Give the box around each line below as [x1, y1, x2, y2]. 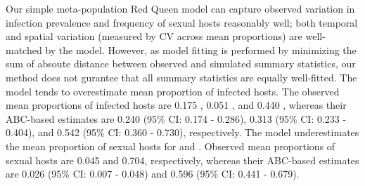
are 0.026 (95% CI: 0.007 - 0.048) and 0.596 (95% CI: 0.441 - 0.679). [6, 166, 300, 181]
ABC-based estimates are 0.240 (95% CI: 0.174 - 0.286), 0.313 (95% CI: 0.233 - [6, 111, 347, 126]
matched [6, 42, 42, 57]
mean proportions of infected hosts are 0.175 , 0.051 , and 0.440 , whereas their [6, 98, 347, 112]
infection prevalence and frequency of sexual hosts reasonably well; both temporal [6, 15, 358, 29]
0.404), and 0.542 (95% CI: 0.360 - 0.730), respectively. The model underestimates [6, 125, 359, 140]
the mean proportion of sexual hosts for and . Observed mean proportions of [6, 138, 335, 153]
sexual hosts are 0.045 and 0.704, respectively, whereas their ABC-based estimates [6, 152, 359, 167]
